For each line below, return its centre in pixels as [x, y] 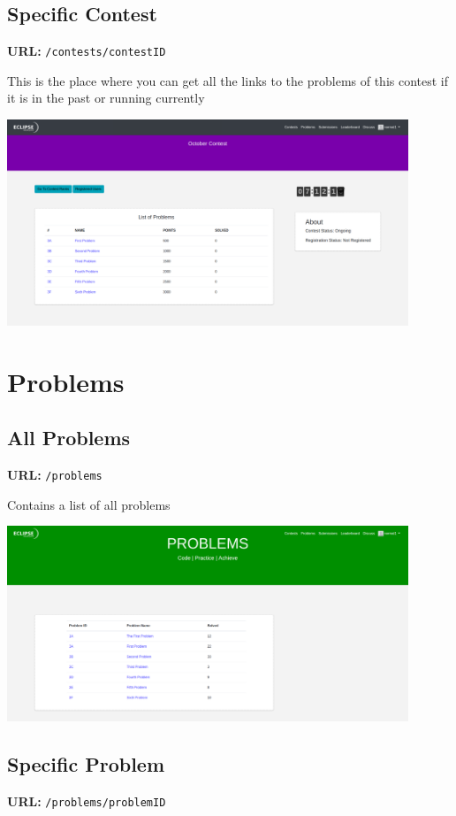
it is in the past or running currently [106, 98]
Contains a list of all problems [89, 504]
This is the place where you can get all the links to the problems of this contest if [228, 80]
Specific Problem [86, 764]
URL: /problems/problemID [87, 801]
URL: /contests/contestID [87, 51]
